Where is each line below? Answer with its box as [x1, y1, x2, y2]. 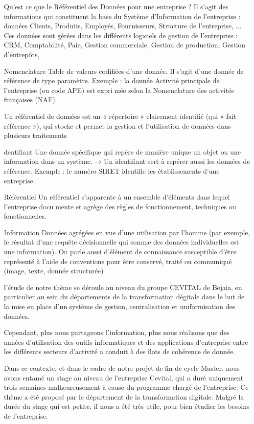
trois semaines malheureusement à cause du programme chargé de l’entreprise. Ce [4, 382, 249, 392]
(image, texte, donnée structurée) [4, 266, 104, 276]
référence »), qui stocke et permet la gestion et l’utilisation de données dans [4, 120, 231, 131]
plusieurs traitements [4, 130, 67, 140]
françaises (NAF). [4, 94, 57, 105]
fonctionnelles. [4, 211, 46, 221]
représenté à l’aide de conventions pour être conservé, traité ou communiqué [4, 256, 232, 266]
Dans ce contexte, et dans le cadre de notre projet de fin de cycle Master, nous [4, 363, 240, 373]
